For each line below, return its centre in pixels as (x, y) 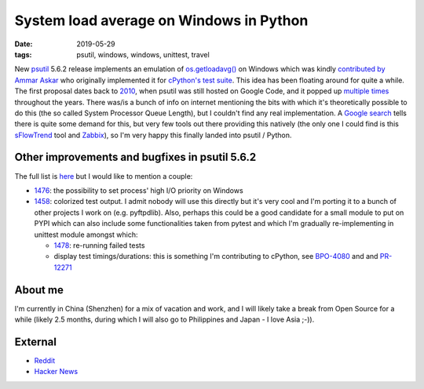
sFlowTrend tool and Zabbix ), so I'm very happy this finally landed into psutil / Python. (153, 135)
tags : (23, 54)
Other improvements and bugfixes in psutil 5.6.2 (135, 157)
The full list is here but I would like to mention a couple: (104, 176)
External (35, 342)
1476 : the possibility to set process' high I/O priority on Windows (139, 190)
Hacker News (56, 372)
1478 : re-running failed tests (99, 245)
